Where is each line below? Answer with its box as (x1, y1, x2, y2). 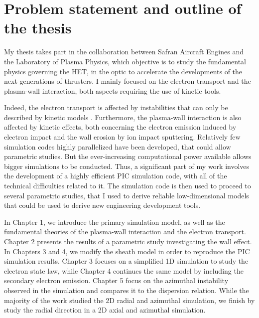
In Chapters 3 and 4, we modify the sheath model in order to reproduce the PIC (4, 246, 250, 256)
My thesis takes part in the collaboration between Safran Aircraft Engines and (4, 46, 244, 57)
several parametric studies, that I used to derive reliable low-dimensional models (4, 190, 249, 200)
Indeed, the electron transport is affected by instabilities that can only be (4, 102, 228, 113)
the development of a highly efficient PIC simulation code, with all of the (4, 170, 227, 181)
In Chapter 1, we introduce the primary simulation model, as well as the (4, 216, 225, 227)
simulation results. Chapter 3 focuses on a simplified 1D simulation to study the (4, 256, 249, 266)
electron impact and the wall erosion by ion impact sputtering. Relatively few (4, 132, 241, 142)
